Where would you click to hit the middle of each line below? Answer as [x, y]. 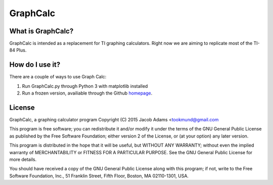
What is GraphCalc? [41, 31]
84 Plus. [18, 50]
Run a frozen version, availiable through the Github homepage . [87, 93]
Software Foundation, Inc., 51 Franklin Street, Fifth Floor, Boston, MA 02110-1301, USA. [99, 176]
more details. [23, 159]
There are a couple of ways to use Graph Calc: [58, 77]
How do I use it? [35, 65]
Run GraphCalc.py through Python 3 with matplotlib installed [85, 86]
